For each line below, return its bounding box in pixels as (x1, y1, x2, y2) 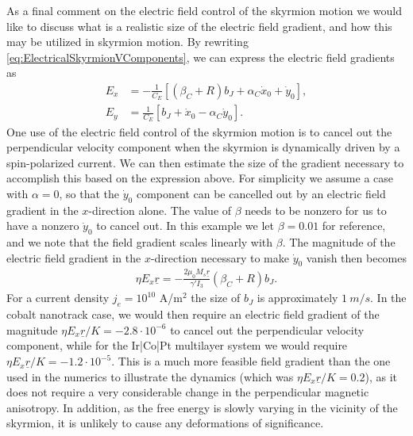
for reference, (322, 217, 386, 234)
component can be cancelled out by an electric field (136, 185, 386, 201)
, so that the (59, 185, 120, 201)
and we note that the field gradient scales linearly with (6, 234, 273, 251)
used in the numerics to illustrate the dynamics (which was (6, 368, 294, 384)
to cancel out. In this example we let (96, 217, 274, 234)
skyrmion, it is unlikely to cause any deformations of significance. (6, 415, 324, 431)
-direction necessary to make (150, 249, 289, 266)
